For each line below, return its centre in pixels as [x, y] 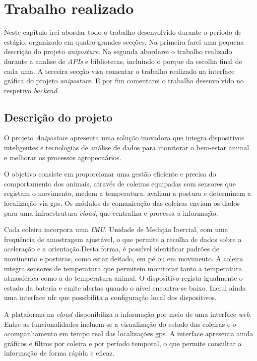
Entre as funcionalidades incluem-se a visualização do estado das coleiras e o [120, 324]
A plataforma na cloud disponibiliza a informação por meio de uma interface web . [128, 314]
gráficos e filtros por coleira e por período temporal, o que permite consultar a [123, 343]
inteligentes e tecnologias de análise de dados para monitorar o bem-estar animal [127, 148]
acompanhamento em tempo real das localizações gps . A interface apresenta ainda [129, 333]
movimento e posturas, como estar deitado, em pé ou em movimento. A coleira [124, 259]
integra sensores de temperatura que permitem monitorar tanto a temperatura [123, 268]
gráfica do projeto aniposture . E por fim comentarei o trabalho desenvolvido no [124, 81]
